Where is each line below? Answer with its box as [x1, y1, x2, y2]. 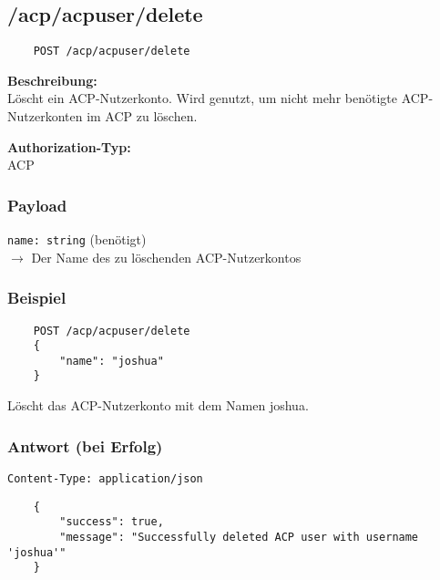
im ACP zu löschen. [87, 107, 198, 126]
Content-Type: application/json [7, 471, 203, 485]
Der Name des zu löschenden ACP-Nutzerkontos [31, 247, 302, 266]
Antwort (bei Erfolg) [7, 434, 163, 457]
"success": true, [59, 515, 164, 529]
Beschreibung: [7, 70, 97, 89]
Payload [7, 193, 67, 216]
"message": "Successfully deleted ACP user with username [59, 530, 419, 544]
